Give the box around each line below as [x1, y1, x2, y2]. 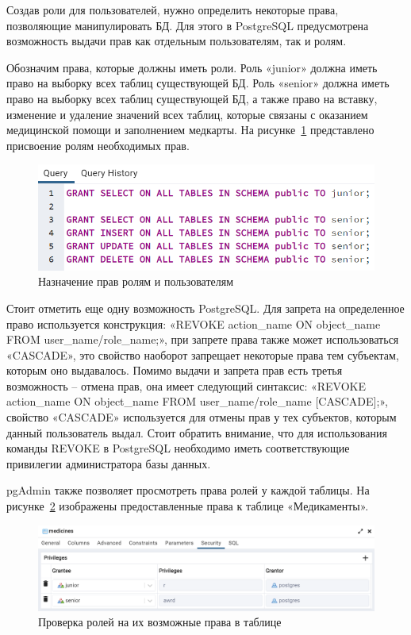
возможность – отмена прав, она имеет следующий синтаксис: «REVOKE [6, 377, 366, 394]
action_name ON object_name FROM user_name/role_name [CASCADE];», [6, 393, 388, 410]
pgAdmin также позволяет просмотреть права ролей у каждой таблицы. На [6, 482, 370, 498]
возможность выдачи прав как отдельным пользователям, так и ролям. [6, 33, 347, 49]
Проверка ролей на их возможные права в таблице [38, 614, 282, 630]
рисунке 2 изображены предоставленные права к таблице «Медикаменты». [6, 498, 369, 514]
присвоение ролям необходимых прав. [6, 137, 190, 153]
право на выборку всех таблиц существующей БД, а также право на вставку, [6, 90, 378, 106]
